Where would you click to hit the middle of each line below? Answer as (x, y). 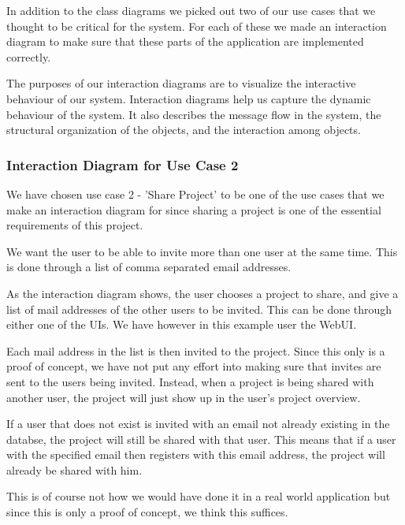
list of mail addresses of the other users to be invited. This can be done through (199, 309)
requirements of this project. (75, 225)
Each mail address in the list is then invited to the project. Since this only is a (196, 350)
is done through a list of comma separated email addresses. (149, 267)
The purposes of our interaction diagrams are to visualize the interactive (181, 83)
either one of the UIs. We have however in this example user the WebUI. (182, 324)
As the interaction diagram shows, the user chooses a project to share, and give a (202, 293)
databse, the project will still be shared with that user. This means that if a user (201, 439)
